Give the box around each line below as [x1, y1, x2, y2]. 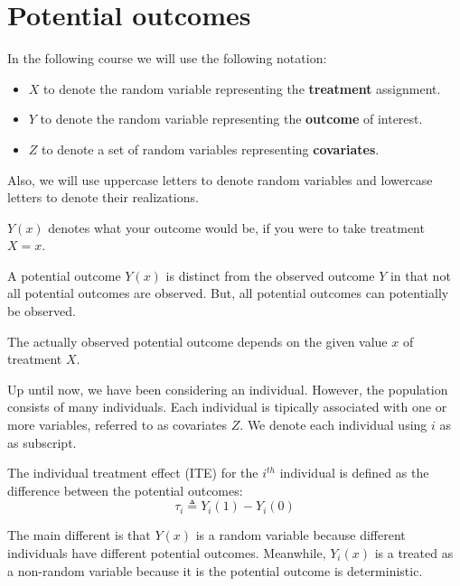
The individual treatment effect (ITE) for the [7, 463, 258, 482]
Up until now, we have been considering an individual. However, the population [7, 379, 448, 398]
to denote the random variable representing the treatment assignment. [43, 79, 441, 98]
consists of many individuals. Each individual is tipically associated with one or [7, 397, 447, 416]
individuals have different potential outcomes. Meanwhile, [7, 544, 326, 562]
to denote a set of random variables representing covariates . [42, 139, 380, 158]
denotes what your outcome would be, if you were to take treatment [48, 218, 425, 237]
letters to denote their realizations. [7, 188, 199, 207]
